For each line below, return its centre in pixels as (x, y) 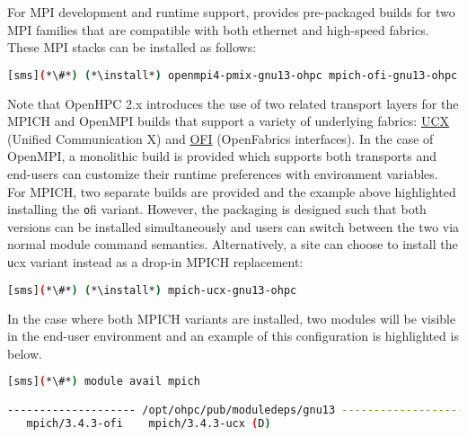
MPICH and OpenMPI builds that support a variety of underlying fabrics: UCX (229, 121)
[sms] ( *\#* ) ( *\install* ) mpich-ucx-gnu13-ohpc (152, 290)
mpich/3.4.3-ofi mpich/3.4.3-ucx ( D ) (149, 423)
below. (25, 353)
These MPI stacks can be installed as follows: (132, 47)
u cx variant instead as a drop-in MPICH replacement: (155, 262)
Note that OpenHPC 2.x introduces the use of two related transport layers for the (233, 103)
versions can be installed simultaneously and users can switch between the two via (233, 226)
